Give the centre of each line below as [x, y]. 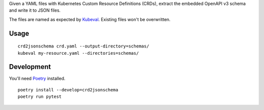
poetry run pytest [40, 97]
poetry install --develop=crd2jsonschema [68, 90]
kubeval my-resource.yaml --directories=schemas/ [78, 53]
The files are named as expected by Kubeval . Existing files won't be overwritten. [90, 19]
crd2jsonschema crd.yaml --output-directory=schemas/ [83, 46]
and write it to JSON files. [35, 10]
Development [30, 67]
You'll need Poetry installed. [37, 79]
